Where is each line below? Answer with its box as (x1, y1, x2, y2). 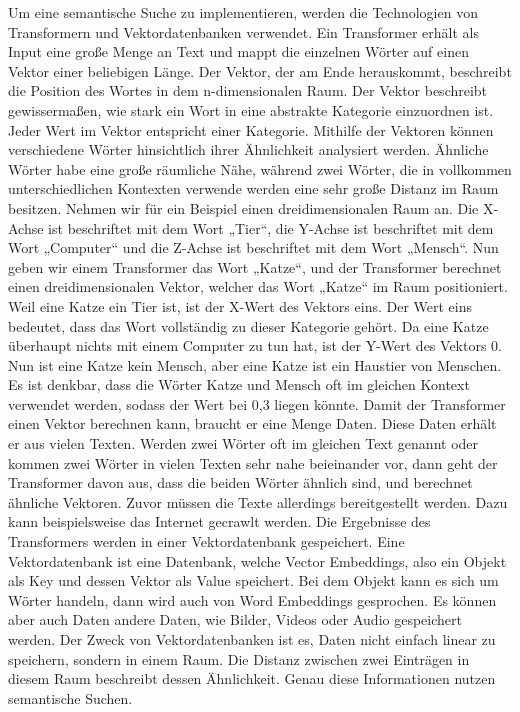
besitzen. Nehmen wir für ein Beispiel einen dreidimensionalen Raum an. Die (8, 197, 479, 218)
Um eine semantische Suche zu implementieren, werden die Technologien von (8, 2, 478, 22)
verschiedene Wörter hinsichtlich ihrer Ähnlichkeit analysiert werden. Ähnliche (8, 139, 489, 160)
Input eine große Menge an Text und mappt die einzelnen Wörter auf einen (8, 41, 469, 62)
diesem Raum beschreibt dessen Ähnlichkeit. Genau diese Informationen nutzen (8, 668, 496, 689)
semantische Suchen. (8, 687, 133, 708)
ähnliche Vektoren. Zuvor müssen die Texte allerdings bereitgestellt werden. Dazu (8, 491, 508, 512)
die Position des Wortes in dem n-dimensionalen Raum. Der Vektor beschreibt (8, 80, 488, 101)
